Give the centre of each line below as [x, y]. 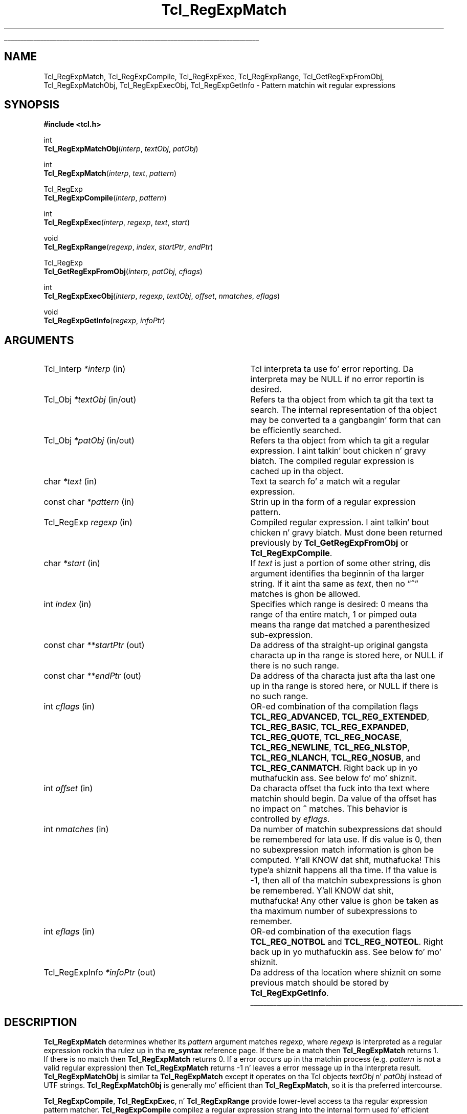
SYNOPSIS [32, 105]
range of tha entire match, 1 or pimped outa [333, 615]
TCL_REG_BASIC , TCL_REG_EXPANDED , [330, 727]
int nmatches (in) [76, 829]
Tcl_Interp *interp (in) [85, 369]
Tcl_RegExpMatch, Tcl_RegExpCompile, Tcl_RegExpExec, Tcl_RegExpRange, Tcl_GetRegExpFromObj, [214, 76]
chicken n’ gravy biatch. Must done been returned [347, 533]
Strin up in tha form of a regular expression [333, 502]
